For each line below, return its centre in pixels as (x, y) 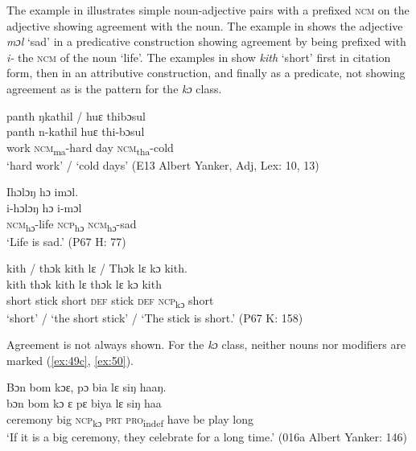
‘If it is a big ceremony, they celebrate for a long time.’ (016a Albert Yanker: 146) (207, 436)
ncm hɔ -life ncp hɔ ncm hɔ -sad (72, 224)
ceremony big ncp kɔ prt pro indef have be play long (130, 420)
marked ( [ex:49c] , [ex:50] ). (70, 360)
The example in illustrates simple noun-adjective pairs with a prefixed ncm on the (208, 10)
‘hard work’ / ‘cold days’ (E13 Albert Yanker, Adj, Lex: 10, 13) (163, 164)
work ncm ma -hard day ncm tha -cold (90, 148)
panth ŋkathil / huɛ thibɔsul (76, 115)
